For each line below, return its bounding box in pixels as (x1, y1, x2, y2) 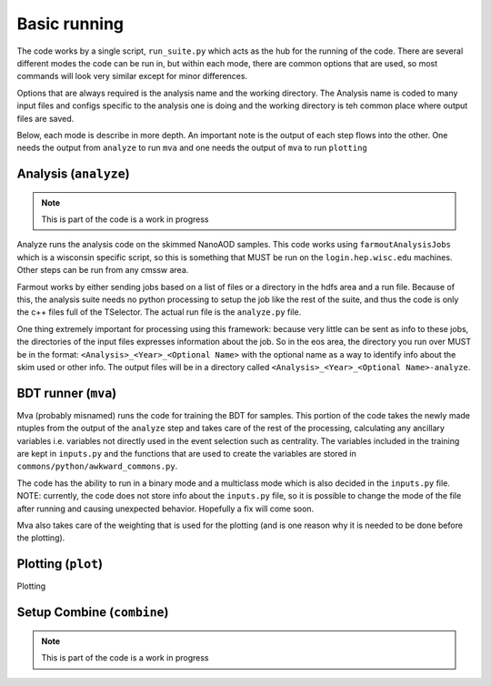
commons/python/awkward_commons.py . (16, 460, 178, 472)
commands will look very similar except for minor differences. (16, 71, 248, 82)
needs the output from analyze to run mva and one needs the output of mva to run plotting (16, 142, 367, 154)
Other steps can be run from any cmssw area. (16, 265, 189, 276)
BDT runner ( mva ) (16, 385, 117, 400)
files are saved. (16, 113, 75, 124)
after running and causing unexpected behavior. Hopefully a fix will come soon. (16, 503, 315, 514)
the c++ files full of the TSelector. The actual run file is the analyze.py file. (16, 307, 302, 318)
